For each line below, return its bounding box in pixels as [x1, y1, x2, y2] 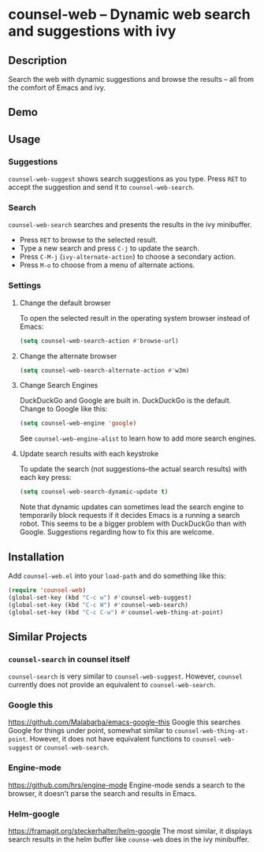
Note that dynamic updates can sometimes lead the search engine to [19, 502, 244, 512]
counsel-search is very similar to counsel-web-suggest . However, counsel [8, 672, 243, 681]
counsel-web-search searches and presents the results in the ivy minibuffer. [8, 220, 252, 229]
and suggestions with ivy [8, 22, 177, 40]
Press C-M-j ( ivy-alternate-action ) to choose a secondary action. [19, 252, 236, 262]
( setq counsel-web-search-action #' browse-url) [19, 337, 179, 344]
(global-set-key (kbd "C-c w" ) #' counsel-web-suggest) [8, 593, 192, 601]
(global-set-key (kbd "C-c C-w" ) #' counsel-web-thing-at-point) [8, 608, 224, 616]
